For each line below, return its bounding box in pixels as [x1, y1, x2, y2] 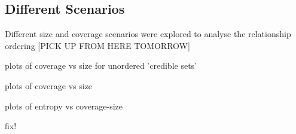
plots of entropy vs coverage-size [5, 99, 123, 112]
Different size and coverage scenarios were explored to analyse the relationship [5, 28, 291, 40]
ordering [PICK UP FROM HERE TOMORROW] [5, 39, 190, 51]
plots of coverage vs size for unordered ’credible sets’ [5, 59, 197, 72]
